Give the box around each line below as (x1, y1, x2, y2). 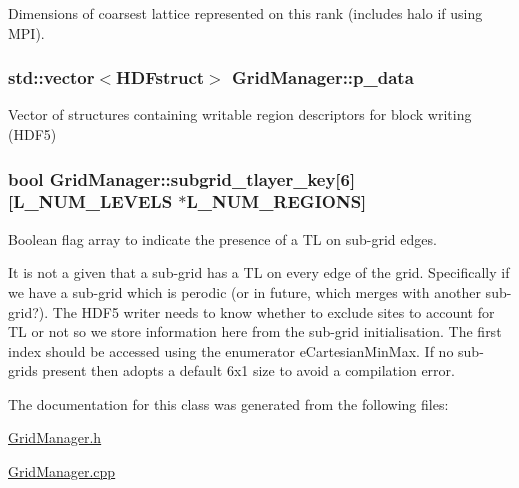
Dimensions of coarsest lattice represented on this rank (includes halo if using (8, 3, 483, 23)
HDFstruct (116, 65, 205, 90)
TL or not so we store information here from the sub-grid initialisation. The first (8, 321, 502, 342)
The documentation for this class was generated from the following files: (8, 393, 449, 414)
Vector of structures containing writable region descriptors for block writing (8, 104, 472, 125)
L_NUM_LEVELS (13, 189, 173, 214)
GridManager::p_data (232, 65, 414, 90)
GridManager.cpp (8, 461, 116, 482)
